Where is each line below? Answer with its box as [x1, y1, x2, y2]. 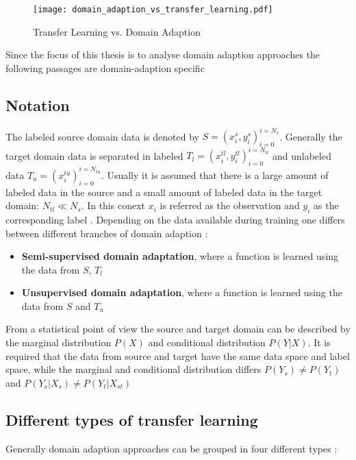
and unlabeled [272, 148, 331, 162]
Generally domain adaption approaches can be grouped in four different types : [5, 441, 338, 455]
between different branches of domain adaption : [5, 226, 208, 240]
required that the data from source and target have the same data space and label [5, 348, 350, 363]
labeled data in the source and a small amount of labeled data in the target [5, 184, 322, 199]
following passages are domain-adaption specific [5, 60, 205, 75]
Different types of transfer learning [5, 409, 258, 430]
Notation [5, 94, 70, 115]
